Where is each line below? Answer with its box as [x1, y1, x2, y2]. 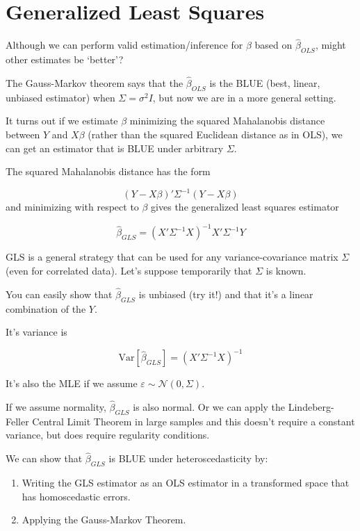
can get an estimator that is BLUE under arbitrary [6, 140, 224, 155]
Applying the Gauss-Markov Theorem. [22, 512, 186, 527]
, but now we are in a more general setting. [152, 90, 336, 104]
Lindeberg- [288, 400, 334, 414]
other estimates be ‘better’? [6, 52, 124, 67]
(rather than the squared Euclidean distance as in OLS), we [88, 126, 343, 141]
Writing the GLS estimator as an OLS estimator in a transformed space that [22, 475, 350, 490]
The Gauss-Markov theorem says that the [6, 75, 183, 90]
